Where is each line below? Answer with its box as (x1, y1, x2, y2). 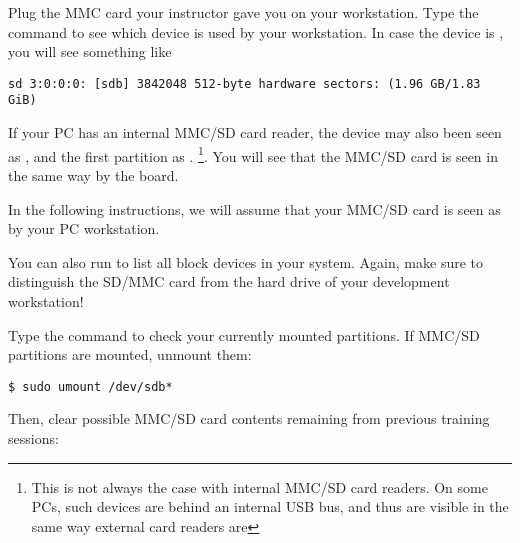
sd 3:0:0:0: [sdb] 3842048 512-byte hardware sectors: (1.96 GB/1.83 (8, 76, 481, 91)
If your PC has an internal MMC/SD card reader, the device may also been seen (8, 122, 502, 143)
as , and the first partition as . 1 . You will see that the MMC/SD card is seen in (8, 142, 498, 166)
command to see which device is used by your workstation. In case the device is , (8, 21, 504, 42)
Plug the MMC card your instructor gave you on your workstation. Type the (8, 2, 479, 22)
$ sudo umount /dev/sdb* (8, 379, 173, 394)
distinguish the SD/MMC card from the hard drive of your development (8, 271, 450, 292)
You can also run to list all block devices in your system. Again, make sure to (8, 251, 483, 272)
